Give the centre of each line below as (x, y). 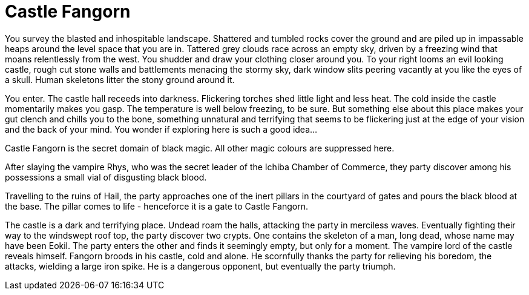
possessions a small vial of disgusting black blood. (106, 177)
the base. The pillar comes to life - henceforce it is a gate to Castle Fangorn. (156, 206)
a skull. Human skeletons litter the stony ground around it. (120, 79)
